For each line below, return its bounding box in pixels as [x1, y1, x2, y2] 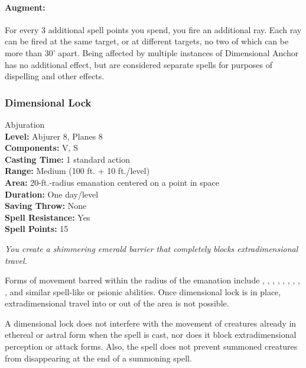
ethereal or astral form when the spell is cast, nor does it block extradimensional [5, 328, 297, 341]
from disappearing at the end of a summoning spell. [5, 351, 192, 364]
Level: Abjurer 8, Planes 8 [5, 130, 103, 142]
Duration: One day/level [5, 188, 99, 200]
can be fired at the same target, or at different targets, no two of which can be [5, 35, 289, 47]
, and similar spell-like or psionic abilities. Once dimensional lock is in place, [5, 285, 281, 298]
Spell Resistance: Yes [5, 211, 90, 223]
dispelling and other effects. [5, 70, 105, 82]
